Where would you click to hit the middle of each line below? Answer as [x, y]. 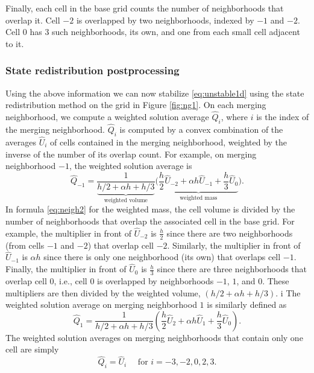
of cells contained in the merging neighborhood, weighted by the [169, 142]
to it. [15, 43]
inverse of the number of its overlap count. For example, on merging [131, 154]
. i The [288, 292]
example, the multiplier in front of [68, 233]
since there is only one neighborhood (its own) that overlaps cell [162, 257]
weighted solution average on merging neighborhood [101, 304]
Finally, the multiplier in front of [66, 269]
